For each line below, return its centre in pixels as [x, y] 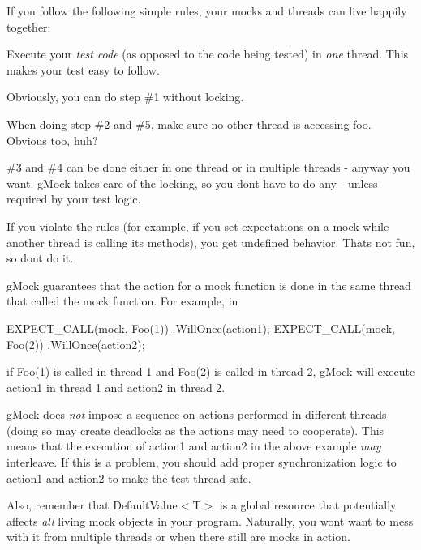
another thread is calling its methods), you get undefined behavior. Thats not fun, [211, 242]
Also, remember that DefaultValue [92, 505]
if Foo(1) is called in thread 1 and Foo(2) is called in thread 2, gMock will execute [211, 371]
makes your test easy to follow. [83, 69]
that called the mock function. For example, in [122, 301]
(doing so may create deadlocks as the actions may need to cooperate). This [195, 430]
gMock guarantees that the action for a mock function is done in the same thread [209, 285]
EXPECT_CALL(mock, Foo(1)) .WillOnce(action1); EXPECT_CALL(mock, [201, 328]
